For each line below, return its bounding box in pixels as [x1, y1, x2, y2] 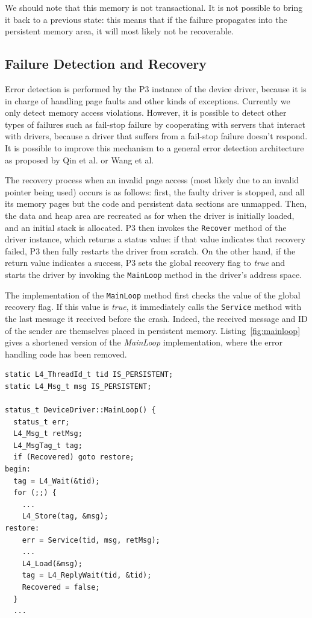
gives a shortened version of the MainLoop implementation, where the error [5, 336, 282, 348]
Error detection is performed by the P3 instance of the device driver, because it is [5, 82, 307, 95]
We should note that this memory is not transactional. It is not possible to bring [5, 1, 303, 13]
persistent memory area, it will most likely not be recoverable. [5, 25, 234, 37]
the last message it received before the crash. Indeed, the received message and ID [5, 312, 308, 324]
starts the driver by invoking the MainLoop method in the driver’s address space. [5, 268, 302, 280]
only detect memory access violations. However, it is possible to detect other [5, 106, 287, 119]
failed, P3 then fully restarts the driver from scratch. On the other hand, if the [5, 244, 296, 257]
